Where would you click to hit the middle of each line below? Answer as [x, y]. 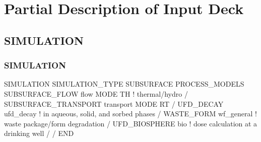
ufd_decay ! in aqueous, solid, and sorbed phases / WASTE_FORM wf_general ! [130, 114]
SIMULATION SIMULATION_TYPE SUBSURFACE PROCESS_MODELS [124, 84]
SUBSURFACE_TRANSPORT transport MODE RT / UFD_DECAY [114, 103]
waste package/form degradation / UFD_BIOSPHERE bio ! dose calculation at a [131, 123]
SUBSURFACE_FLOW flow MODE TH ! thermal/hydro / [96, 93]
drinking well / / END [39, 133]
